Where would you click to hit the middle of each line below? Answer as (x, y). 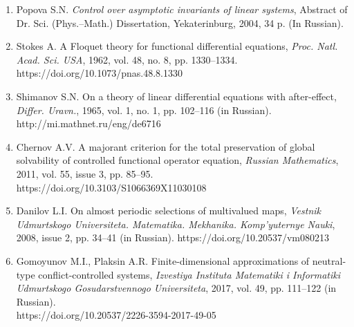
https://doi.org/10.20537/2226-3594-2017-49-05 (116, 315)
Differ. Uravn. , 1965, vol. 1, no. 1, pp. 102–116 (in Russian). (144, 110)
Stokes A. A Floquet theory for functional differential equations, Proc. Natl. (177, 46)
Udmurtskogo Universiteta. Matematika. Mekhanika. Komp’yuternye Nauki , (176, 224)
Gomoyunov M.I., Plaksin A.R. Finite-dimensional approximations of (163, 260)
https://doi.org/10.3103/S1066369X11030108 (111, 187)
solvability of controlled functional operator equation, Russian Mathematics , (177, 160)
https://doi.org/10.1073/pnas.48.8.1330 (99, 73)
